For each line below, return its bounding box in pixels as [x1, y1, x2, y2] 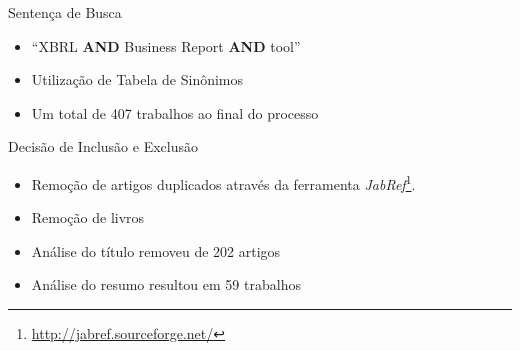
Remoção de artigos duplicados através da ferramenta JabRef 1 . [31, 170, 416, 194]
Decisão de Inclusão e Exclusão [8, 136, 198, 157]
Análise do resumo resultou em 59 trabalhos [31, 274, 301, 295]
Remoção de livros [31, 207, 145, 228]
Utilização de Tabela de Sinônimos [31, 69, 244, 90]
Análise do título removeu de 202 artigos [31, 240, 281, 261]
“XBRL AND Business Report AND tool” [31, 35, 301, 56]
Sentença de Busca [8, 2, 122, 22]
